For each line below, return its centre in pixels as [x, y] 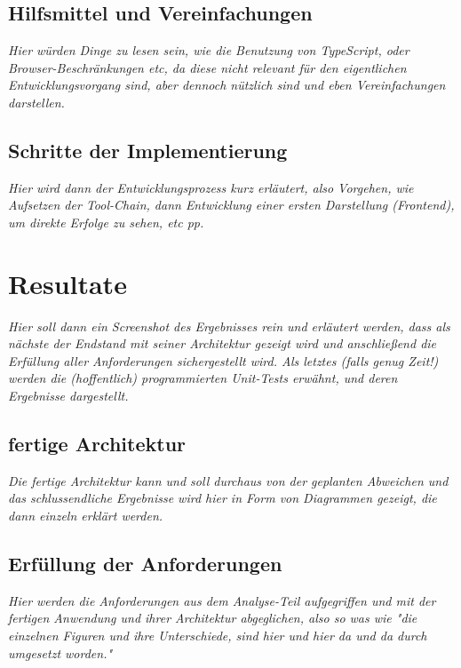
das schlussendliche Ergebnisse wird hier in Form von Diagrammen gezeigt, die [223, 498]
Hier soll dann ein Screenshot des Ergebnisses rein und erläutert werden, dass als [229, 326]
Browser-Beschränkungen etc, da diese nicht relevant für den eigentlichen [207, 67]
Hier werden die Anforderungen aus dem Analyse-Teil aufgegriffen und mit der [222, 600]
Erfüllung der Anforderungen [145, 564]
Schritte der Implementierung [148, 150]
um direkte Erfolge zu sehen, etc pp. [106, 222]
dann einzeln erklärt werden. [86, 516]
